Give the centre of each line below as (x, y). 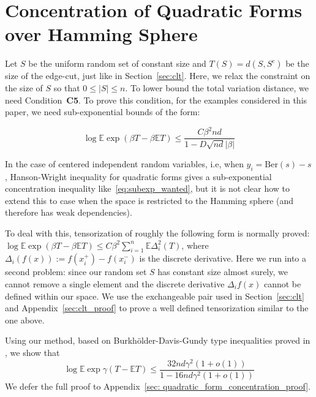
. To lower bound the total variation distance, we (217, 87)
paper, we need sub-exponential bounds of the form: (103, 112)
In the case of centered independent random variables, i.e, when (124, 163)
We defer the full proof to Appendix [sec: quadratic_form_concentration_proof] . (158, 386)
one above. (25, 319)
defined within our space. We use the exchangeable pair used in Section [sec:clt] (155, 296)
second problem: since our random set (76, 272)
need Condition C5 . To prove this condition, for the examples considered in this (156, 100)
